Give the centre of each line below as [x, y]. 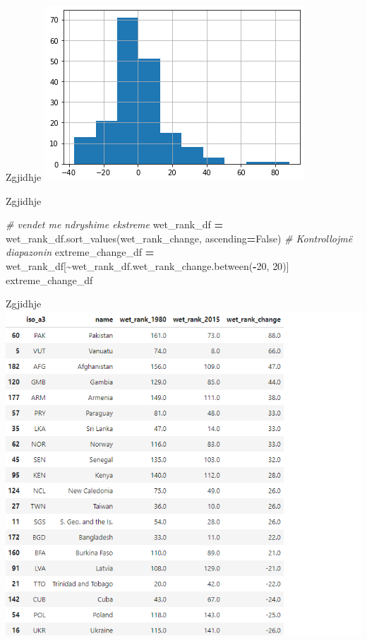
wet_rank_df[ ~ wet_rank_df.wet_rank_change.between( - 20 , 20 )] [148, 265]
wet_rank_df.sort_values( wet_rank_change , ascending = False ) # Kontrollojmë [179, 238]
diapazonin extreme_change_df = [80, 252]
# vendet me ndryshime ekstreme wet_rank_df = [114, 224]
